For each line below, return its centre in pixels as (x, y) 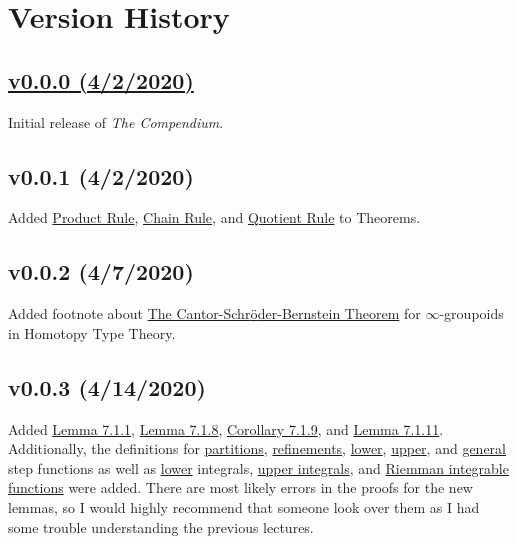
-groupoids (471, 313)
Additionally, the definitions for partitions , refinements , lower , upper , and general (257, 448)
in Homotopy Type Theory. (92, 332)
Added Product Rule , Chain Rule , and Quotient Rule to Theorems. (214, 217)
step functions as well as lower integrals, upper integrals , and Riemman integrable (258, 467)
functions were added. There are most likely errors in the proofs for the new (240, 487)
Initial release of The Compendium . (116, 121)
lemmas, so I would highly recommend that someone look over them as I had (244, 506)
